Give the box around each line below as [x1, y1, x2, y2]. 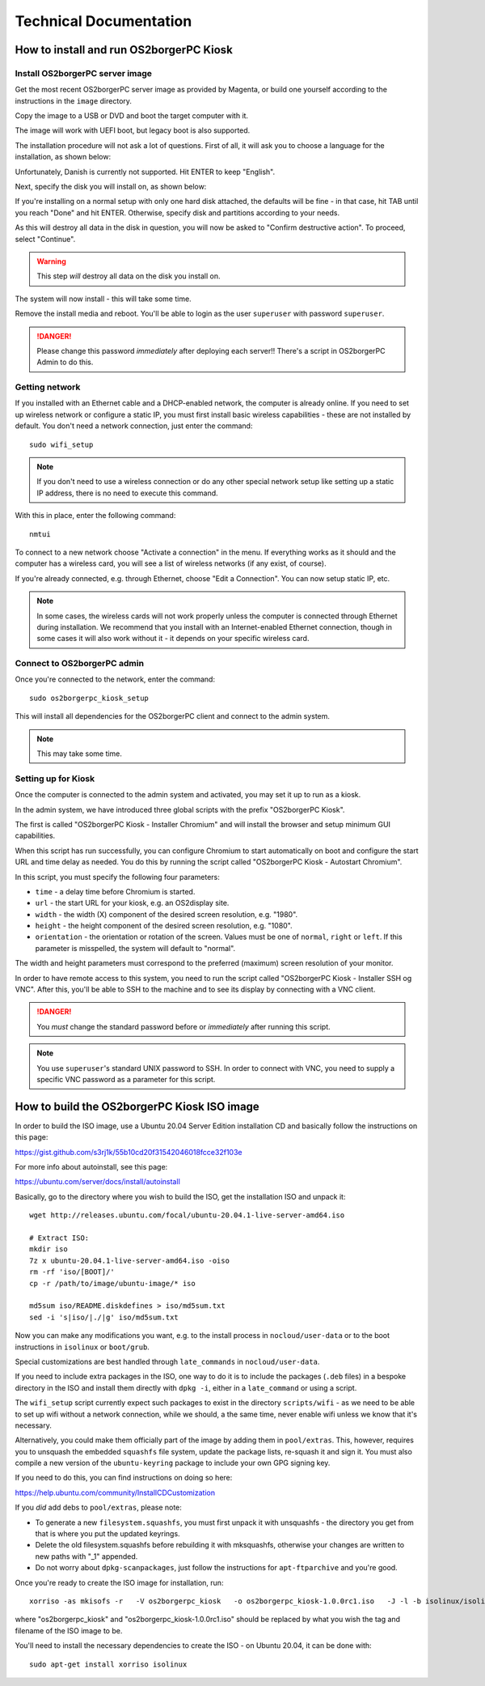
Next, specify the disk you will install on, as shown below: [15, 182, 207, 192]
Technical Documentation [15, 12, 192, 30]
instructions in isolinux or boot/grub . [15, 1342, 150, 1352]
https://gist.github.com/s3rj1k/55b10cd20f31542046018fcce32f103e [15, 1147, 242, 1157]
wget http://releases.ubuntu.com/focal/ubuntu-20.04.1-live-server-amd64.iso [29, 1211, 345, 1220]
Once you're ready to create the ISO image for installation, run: [15, 1578, 224, 1587]
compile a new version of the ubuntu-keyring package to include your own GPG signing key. [15, 1458, 331, 1468]
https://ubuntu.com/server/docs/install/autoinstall [15, 1177, 181, 1187]
